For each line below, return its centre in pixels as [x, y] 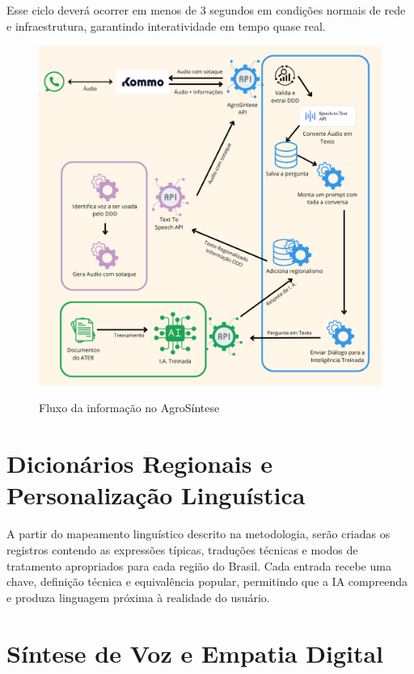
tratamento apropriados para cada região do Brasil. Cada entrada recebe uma [199, 565]
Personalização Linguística [156, 495]
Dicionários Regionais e [139, 463]
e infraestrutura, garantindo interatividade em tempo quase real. [166, 25]
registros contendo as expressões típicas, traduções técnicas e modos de [182, 549]
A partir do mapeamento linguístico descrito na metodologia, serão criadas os [199, 534]
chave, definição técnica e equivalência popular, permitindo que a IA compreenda [207, 581]
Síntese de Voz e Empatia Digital [195, 653]
